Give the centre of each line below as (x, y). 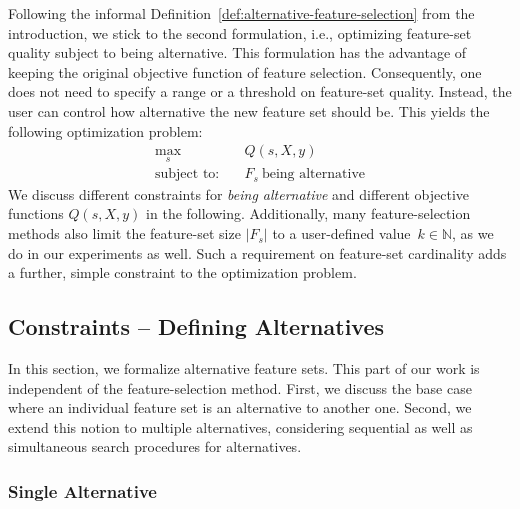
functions (36, 213)
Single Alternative (82, 490)
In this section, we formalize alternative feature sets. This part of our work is (244, 368)
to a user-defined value (341, 233)
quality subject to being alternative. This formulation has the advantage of (237, 52)
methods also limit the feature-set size (124, 233)
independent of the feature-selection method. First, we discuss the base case (240, 387)
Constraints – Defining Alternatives (196, 326)
